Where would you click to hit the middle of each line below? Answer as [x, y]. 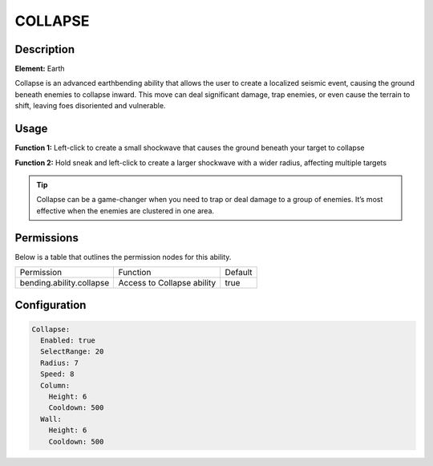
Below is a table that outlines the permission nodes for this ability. [123, 257]
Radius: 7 [60, 363]
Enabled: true [68, 340]
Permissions [47, 238]
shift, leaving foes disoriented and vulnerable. [90, 106]
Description [45, 49]
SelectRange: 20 [72, 352]
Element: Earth [40, 69]
